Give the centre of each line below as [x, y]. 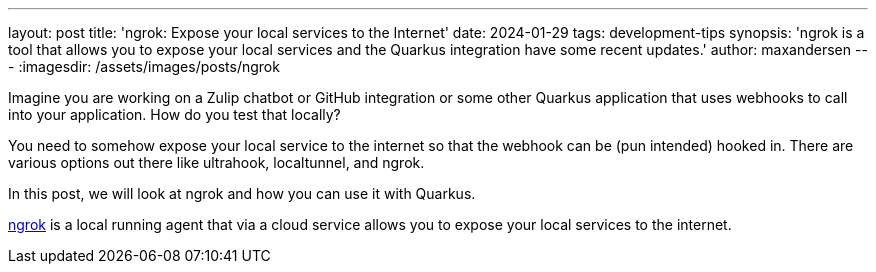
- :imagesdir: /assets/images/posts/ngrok [144, 66]
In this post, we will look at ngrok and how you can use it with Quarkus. [242, 193]
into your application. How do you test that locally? [174, 114]
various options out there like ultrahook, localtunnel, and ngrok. [216, 162]
